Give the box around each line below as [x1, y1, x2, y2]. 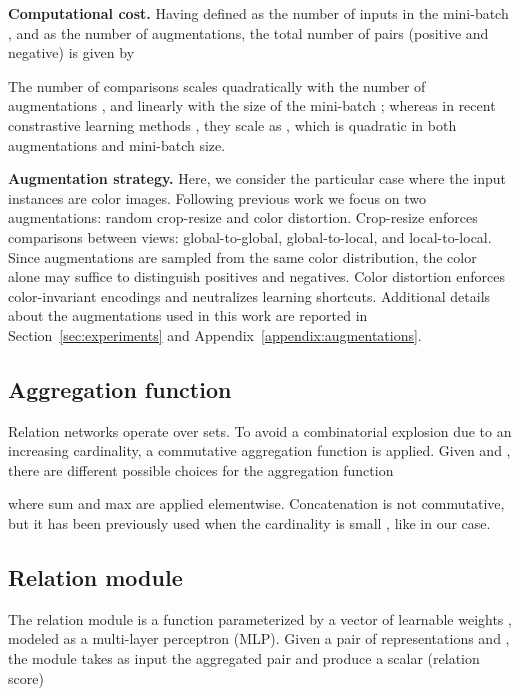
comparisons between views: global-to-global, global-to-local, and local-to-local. [8, 226, 492, 247]
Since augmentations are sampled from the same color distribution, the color [8, 246, 477, 267]
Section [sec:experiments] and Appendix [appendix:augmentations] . [8, 324, 422, 345]
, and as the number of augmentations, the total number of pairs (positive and [8, 22, 489, 43]
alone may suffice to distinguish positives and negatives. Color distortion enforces [8, 266, 505, 287]
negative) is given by [8, 42, 135, 63]
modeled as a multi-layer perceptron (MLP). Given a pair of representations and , [8, 628, 510, 649]
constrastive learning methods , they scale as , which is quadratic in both [8, 114, 457, 135]
